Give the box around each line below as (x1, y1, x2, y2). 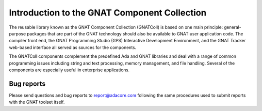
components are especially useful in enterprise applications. (9, 67, 130, 73)
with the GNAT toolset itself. (9, 99, 65, 105)
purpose (9, 31, 26, 36)
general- (224, 24, 241, 30)
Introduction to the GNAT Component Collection (9, 7, 207, 18)
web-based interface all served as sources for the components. (9, 44, 136, 50)
